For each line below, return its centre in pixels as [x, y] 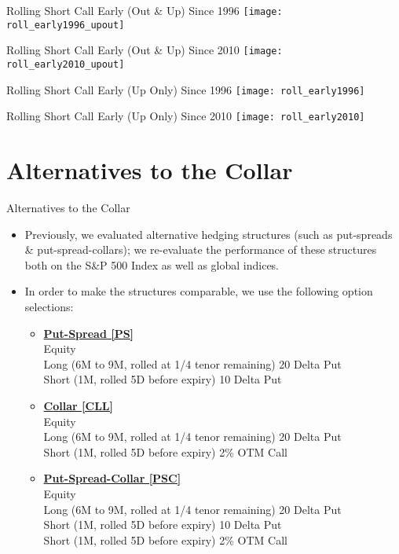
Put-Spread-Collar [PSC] [112, 478]
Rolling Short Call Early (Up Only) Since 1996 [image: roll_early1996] [186, 89]
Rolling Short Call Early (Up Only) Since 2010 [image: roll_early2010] [186, 116]
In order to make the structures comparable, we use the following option [199, 291]
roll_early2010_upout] [66, 64]
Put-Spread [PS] [89, 333]
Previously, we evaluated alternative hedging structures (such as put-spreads [209, 234]
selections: [49, 307]
